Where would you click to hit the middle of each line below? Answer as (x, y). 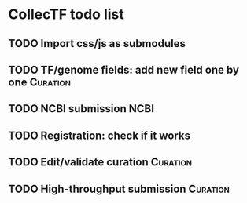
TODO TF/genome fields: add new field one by (124, 69)
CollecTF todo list (66, 14)
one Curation (39, 82)
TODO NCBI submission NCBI (81, 109)
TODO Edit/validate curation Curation (100, 162)
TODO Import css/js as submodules (97, 43)
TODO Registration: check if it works (100, 135)
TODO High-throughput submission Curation (119, 188)
